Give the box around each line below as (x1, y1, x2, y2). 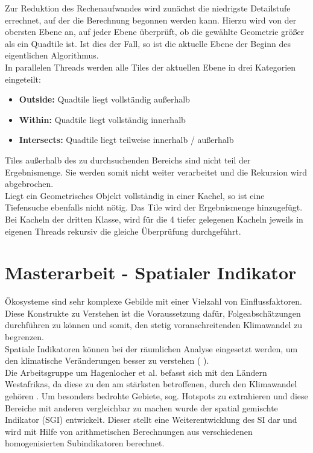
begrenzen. (5, 331, 44, 343)
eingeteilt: (5, 72, 41, 85)
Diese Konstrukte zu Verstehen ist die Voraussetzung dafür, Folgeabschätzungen (5, 306, 301, 319)
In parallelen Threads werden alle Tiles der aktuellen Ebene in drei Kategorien (5, 60, 296, 73)
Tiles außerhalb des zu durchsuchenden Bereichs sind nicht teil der (5, 153, 251, 166)
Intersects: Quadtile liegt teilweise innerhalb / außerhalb (19, 133, 234, 146)
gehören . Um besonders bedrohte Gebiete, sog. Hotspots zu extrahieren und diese (5, 389, 308, 402)
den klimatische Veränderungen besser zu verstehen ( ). (5, 354, 209, 367)
